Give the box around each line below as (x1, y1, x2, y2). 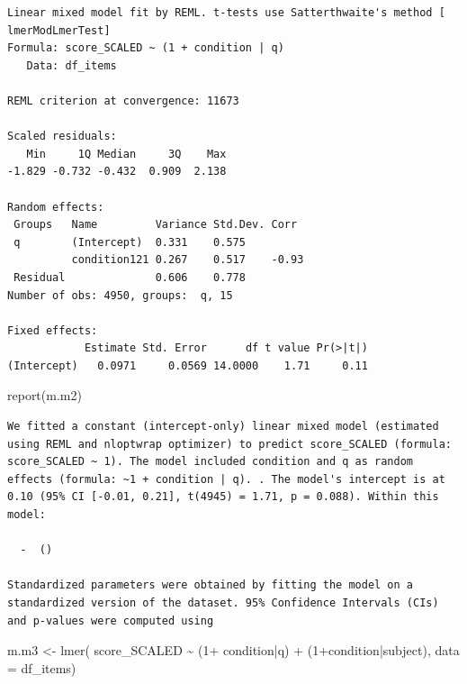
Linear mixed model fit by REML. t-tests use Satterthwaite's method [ (7, 6, 445, 19)
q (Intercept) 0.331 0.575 (13, 235, 246, 249)
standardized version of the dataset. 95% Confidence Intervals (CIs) (7, 597, 439, 609)
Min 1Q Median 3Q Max (26, 147, 227, 160)
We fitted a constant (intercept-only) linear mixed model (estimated (7, 420, 439, 433)
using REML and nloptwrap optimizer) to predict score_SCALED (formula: (7, 437, 452, 451)
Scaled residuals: (7, 130, 117, 143)
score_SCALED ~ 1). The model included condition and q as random (7, 455, 414, 469)
